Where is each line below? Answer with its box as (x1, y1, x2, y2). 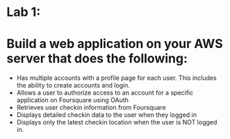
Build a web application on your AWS (6, 36, 223, 52)
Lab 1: (6, 4, 41, 20)
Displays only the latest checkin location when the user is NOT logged (16, 118, 217, 126)
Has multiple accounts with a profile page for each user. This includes (16, 74, 217, 82)
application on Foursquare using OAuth (16, 96, 129, 104)
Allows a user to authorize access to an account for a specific (16, 88, 194, 97)
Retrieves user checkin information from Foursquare (16, 104, 166, 112)
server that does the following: (6, 51, 188, 67)
